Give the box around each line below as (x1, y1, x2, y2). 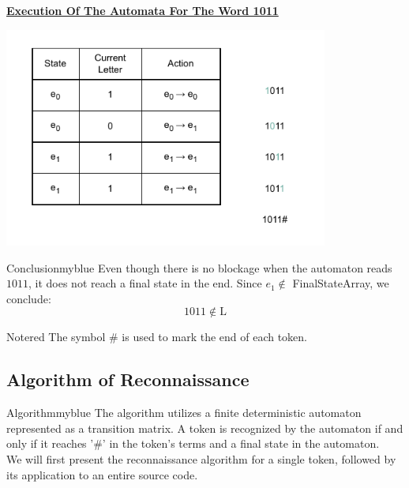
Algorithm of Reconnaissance (6, 367, 250, 392)
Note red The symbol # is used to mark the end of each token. (6, 328, 308, 345)
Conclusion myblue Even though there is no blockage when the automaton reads (6, 259, 392, 276)
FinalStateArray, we (292, 275, 389, 291)
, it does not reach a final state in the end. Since (28, 275, 262, 291)
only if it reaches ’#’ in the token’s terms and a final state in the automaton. (6, 435, 380, 452)
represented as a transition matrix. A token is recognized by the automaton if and (6, 419, 403, 436)
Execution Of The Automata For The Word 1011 (6, 2, 279, 18)
